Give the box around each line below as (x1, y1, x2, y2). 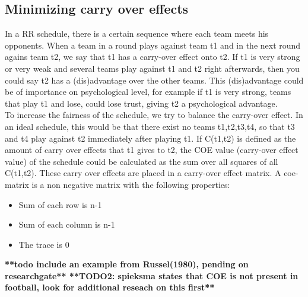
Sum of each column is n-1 (18, 218, 115, 231)
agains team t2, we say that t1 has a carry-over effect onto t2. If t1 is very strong (5, 50, 300, 63)
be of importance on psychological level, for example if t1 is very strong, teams (5, 85, 291, 98)
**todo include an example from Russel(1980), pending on (5, 258, 249, 270)
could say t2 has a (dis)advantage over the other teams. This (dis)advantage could (5, 74, 304, 86)
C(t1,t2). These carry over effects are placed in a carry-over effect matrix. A (5, 167, 281, 179)
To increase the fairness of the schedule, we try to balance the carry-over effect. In (5, 108, 303, 121)
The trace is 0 (18, 238, 69, 250)
